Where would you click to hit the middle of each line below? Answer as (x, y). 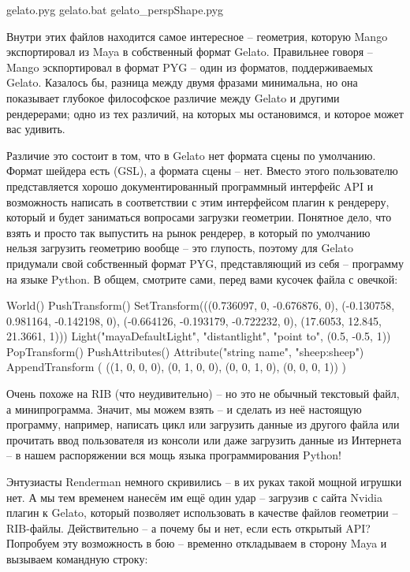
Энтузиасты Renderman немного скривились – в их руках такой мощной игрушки (204, 482)
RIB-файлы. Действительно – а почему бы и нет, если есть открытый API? (188, 527)
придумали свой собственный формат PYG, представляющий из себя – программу (205, 263)
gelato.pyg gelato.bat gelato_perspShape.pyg (115, 9)
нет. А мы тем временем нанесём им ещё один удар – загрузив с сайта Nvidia (194, 497)
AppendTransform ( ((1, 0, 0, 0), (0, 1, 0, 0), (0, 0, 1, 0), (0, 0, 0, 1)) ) (177, 367)
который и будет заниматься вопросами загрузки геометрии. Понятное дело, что (199, 217)
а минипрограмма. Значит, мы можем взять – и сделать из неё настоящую (184, 409)
